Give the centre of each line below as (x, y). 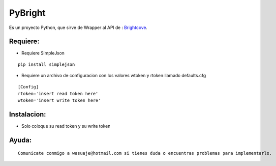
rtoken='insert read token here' (58, 94)
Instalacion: (28, 115)
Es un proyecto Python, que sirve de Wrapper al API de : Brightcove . (78, 28)
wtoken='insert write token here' (59, 100)
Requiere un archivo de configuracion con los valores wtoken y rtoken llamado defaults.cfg (114, 76)
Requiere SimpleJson (43, 53)
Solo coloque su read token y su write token (66, 126)
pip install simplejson (46, 64)
